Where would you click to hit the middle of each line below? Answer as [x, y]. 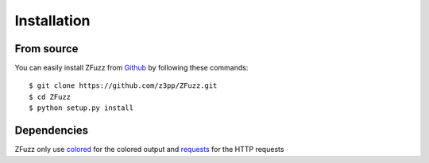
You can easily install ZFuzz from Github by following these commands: [131, 68]
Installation [52, 21]
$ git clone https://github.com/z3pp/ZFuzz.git [123, 86]
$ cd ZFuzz [50, 97]
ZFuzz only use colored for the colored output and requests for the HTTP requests [149, 150]
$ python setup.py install [81, 108]
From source [46, 49]
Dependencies [52, 131]
